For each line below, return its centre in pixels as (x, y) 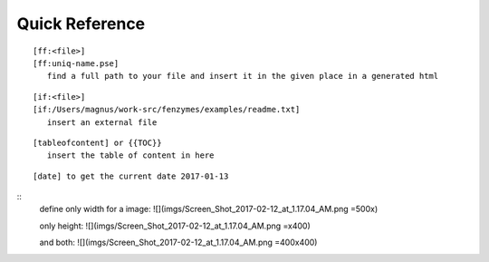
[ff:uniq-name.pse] (76, 63)
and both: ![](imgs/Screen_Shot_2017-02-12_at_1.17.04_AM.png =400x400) (178, 243)
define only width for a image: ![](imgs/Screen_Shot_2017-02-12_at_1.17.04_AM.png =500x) (209, 209)
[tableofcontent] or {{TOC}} (97, 142)
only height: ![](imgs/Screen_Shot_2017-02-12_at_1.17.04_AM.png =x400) (175, 226)
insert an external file (102, 122)
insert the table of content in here (130, 155)
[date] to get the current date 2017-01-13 (131, 176)
